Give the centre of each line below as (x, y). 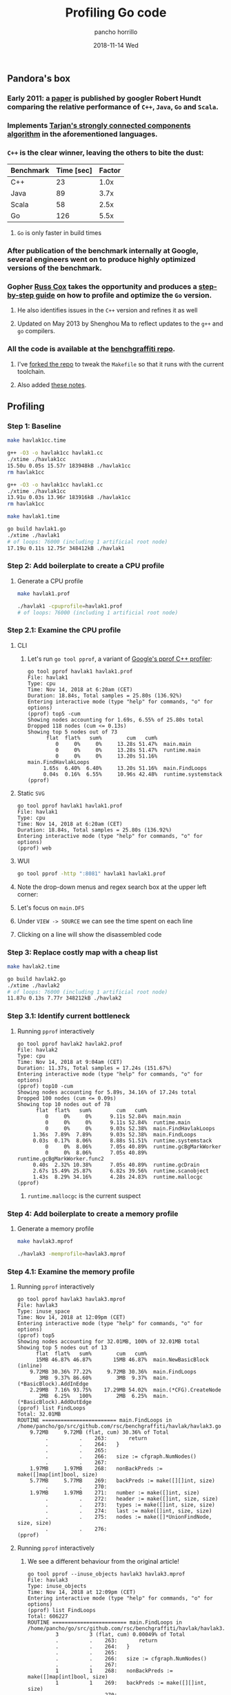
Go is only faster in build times (59, 233)
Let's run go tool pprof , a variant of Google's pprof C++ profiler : (120, 659)
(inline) (30, 1366)
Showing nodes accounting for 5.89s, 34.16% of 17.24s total (107, 1092)
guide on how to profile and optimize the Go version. (124, 295)
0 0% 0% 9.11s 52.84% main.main (113, 1116)
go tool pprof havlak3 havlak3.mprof (71, 1299)
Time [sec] (74, 171)
